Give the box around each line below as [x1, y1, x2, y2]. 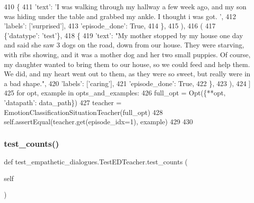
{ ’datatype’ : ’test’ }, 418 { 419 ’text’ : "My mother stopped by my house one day [4, 30, 243, 40]
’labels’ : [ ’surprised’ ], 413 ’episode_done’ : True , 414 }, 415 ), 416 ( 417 [4, 21, 216, 31]
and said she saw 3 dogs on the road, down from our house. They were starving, [4, 40, 244, 50]
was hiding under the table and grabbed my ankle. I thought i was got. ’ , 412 [4, 11, 236, 21]
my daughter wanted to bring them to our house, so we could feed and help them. [4, 59, 250, 69]
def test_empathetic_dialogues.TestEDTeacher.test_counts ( [4, 156, 188, 166]
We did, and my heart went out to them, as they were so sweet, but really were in [4, 68, 251, 79]
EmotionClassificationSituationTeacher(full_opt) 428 [4, 107, 163, 117]
